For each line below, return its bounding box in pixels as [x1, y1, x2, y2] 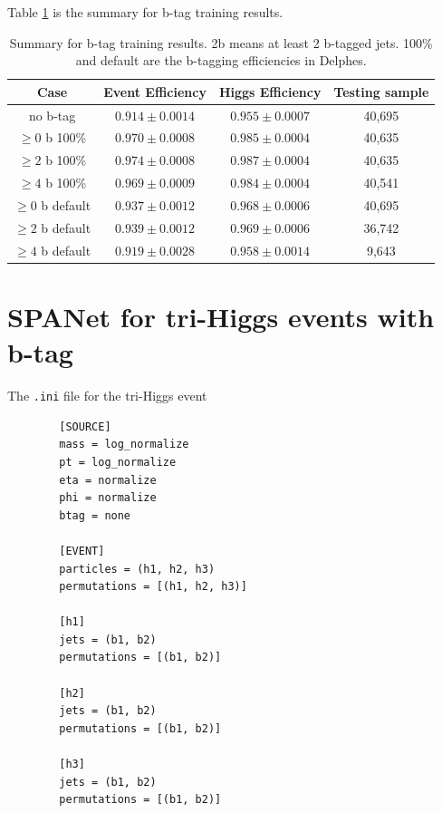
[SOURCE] [59, 420, 111, 433]
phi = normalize [59, 491, 157, 505]
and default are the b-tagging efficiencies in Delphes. [75, 51, 367, 70]
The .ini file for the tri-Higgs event [7, 386, 207, 405]
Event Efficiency [103, 82, 207, 101]
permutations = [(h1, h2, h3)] [59, 580, 247, 594]
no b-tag [28, 105, 76, 124]
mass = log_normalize [59, 438, 189, 451]
